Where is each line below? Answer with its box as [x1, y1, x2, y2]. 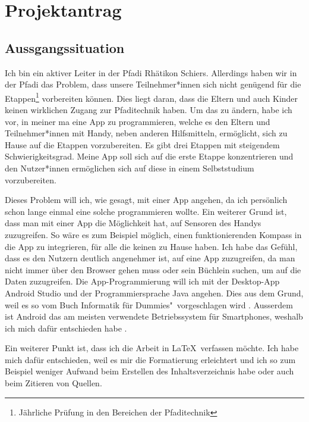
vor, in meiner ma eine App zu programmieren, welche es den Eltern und [5, 115, 270, 127]
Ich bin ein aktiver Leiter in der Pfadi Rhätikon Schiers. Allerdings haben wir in [5, 66, 297, 79]
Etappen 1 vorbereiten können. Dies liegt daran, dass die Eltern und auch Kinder [5, 90, 298, 104]
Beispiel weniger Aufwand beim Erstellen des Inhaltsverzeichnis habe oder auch [5, 365, 294, 377]
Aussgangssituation [5, 38, 125, 57]
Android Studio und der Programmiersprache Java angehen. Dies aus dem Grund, [5, 286, 304, 299]
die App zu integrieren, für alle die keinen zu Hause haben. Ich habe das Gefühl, [5, 240, 298, 252]
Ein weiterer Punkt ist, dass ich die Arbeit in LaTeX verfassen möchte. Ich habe [5, 342, 299, 354]
